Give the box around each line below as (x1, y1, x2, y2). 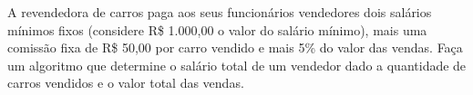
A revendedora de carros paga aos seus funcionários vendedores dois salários (7, 3, 432, 21)
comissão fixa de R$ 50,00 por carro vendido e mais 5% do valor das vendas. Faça (7, 38, 463, 57)
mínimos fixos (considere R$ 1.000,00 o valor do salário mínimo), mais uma (7, 20, 427, 39)
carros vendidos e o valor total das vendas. (7, 73, 244, 92)
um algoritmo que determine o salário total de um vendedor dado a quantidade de (7, 55, 467, 74)
